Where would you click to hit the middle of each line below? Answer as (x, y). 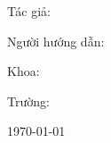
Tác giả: (29, 11)
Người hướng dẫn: (56, 41)
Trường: (28, 101)
